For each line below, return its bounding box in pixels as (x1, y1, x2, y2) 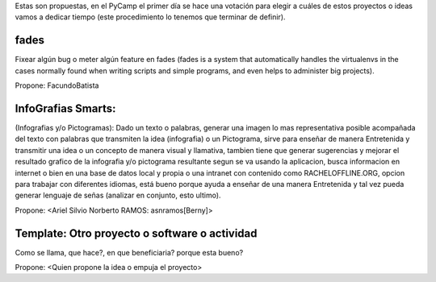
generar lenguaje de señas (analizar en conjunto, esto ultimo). (15, 190, 221, 201)
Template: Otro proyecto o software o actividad (15, 226, 258, 240)
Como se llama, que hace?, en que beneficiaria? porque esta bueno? (15, 247, 244, 257)
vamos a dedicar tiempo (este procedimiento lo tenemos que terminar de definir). (15, 12, 286, 22)
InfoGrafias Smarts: (15, 102, 116, 115)
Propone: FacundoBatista (15, 81, 99, 90)
